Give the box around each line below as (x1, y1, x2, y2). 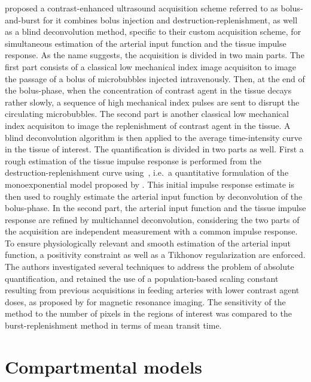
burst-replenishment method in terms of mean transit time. (5, 319, 222, 332)
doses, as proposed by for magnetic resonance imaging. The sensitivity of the (5, 295, 286, 308)
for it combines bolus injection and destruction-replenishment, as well (42, 13, 298, 26)
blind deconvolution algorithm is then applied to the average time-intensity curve (5, 131, 302, 143)
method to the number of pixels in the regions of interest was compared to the (5, 307, 292, 320)
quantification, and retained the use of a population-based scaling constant (5, 272, 279, 284)
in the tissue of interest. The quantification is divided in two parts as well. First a (5, 143, 304, 155)
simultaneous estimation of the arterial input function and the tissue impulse (5, 37, 286, 49)
